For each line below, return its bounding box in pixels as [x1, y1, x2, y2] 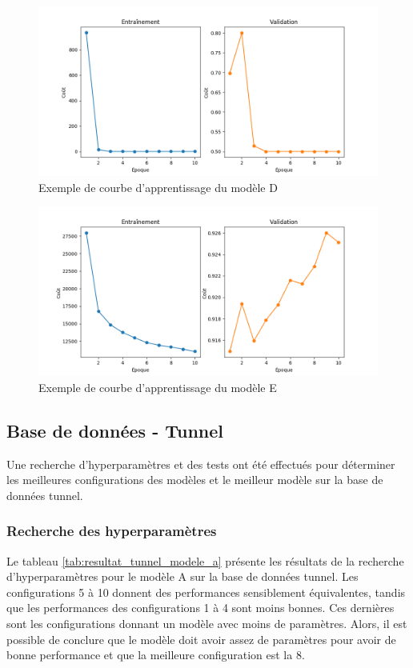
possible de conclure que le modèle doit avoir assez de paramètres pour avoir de [6, 630, 396, 647]
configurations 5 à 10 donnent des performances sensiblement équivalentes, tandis [6, 583, 406, 600]
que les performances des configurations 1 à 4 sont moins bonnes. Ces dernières [6, 599, 395, 616]
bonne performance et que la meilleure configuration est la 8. [6, 646, 305, 663]
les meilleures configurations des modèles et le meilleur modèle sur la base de [6, 471, 383, 488]
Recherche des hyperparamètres [6, 521, 217, 541]
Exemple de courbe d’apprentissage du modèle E [38, 378, 277, 395]
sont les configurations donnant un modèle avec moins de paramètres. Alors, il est [6, 614, 407, 631]
